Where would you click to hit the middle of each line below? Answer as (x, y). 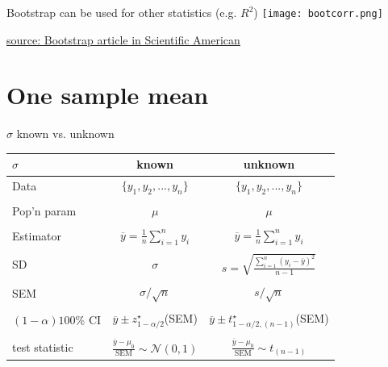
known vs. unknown (65, 133)
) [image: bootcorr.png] (318, 12)
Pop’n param (44, 210)
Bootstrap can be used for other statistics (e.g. (122, 12)
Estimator (37, 235)
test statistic (43, 346)
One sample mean (108, 95)
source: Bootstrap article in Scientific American (123, 39)
